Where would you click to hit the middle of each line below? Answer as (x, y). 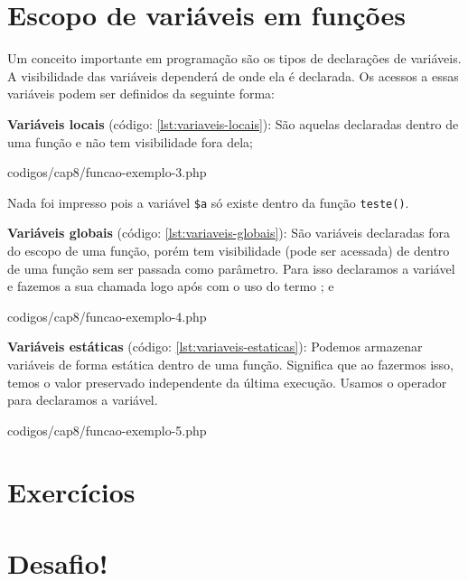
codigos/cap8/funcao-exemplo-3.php (107, 172)
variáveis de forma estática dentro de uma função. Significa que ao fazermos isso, (231, 364)
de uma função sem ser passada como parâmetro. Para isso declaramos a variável (231, 268)
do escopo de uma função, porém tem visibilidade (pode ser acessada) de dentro (229, 250)
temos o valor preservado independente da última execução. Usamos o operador (227, 382)
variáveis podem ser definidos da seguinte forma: (141, 94)
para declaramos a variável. (83, 400)
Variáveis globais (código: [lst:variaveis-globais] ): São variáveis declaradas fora (229, 233)
